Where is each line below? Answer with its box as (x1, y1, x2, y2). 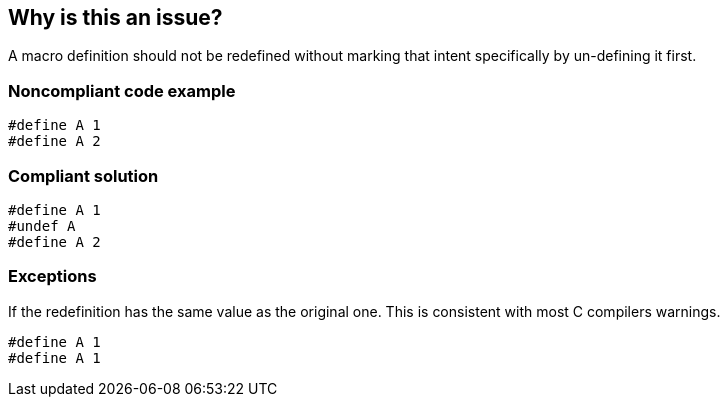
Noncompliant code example (8, 80, 236, 101)
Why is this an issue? (8, 5, 223, 30)
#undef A (8, 217, 76, 234)
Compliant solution (8, 165, 159, 186)
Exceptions (8, 266, 97, 287)
